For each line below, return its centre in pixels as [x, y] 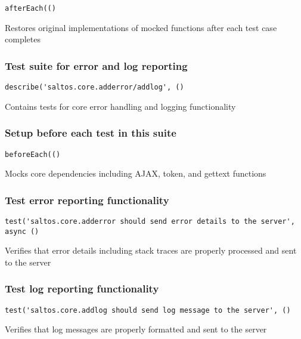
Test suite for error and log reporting [96, 65]
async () [22, 231]
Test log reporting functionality [82, 289]
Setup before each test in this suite [91, 133]
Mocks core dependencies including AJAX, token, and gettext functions [136, 173]
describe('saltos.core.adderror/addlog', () [94, 87]
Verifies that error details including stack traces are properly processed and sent [151, 250]
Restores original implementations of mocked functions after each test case [141, 27]
